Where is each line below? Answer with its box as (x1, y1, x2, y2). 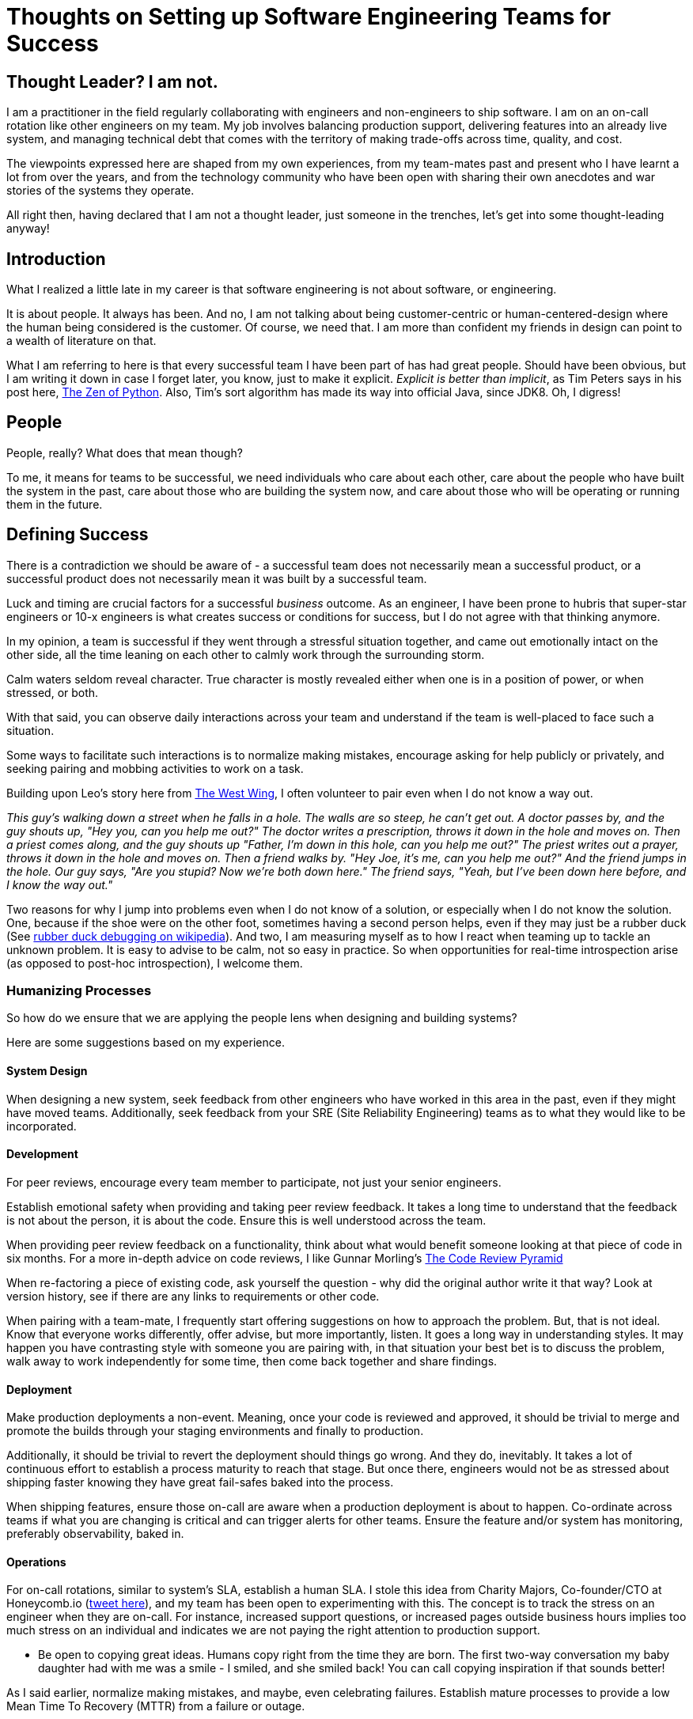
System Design (6, 1064, 88, 1078)
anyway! (6, 222, 50, 236)
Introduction (6, 248, 106, 269)
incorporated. (6, 1119, 77, 1133)
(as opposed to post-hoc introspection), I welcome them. (6, 956, 303, 970)
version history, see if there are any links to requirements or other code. (6, 1289, 380, 1303)
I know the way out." (6, 877, 113, 892)
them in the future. (6, 497, 103, 511)
